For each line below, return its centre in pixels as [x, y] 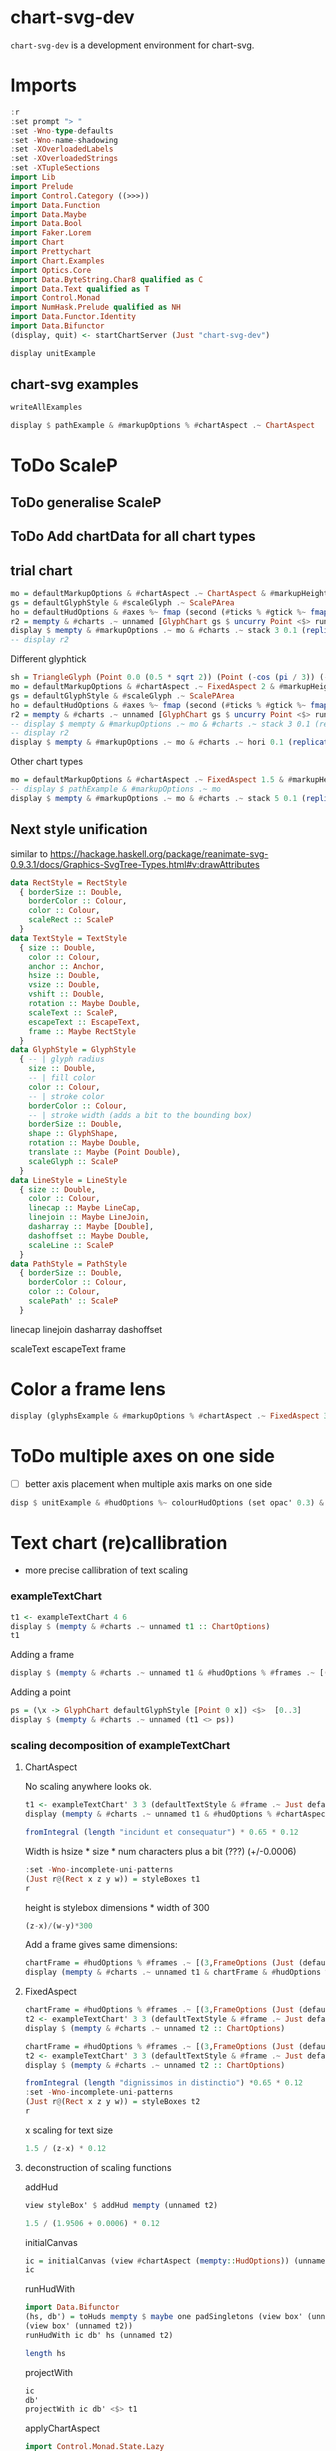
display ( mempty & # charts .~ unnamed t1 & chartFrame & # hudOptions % [177, 1972]
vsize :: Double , [64, 985]
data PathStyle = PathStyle [69, 1264]
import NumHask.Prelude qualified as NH [96, 307]
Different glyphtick [48, 659]
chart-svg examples [74, 384]
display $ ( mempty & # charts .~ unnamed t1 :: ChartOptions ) [140, 1626]
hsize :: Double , [64, 976]
